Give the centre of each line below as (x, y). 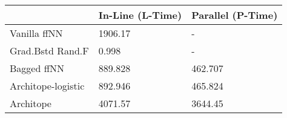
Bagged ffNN (37, 68)
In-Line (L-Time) (140, 15)
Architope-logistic (47, 86)
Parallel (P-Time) (235, 15)
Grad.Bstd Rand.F (49, 51)
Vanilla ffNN (36, 33)
